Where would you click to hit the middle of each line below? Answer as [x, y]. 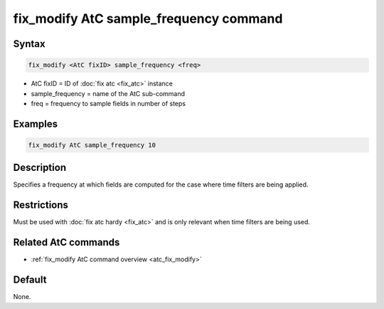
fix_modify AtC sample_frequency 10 [92, 145]
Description [40, 168]
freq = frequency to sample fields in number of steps [108, 103]
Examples [36, 124]
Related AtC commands [66, 242]
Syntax [29, 44]
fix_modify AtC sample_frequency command [148, 19]
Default [30, 280]
